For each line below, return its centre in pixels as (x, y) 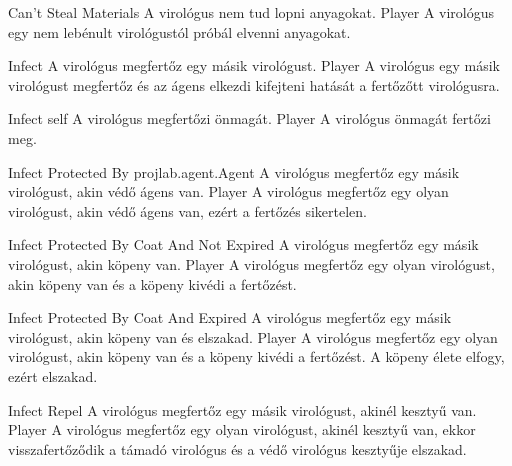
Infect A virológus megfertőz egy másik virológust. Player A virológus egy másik (254, 65)
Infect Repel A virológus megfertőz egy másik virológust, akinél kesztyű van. (242, 409)
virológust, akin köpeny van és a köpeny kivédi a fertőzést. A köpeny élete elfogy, (256, 356)
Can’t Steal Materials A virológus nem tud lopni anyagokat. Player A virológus (251, 12)
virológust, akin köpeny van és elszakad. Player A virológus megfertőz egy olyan (253, 336)
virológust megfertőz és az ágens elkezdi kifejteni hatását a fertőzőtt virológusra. (254, 84)
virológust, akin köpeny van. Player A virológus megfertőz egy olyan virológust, (251, 263)
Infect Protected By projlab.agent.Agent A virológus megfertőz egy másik (234, 171)
